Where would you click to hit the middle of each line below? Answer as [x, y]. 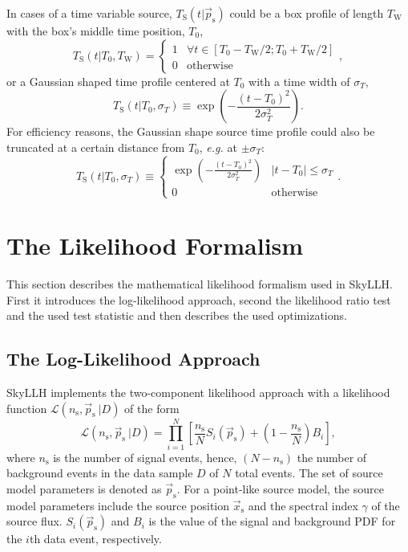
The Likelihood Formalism [155, 245]
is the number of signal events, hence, [145, 457]
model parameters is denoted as [84, 488]
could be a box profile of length [307, 13]
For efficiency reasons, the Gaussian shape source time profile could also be [191, 131]
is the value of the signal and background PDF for [272, 521]
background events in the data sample [100, 473]
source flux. [34, 521]
